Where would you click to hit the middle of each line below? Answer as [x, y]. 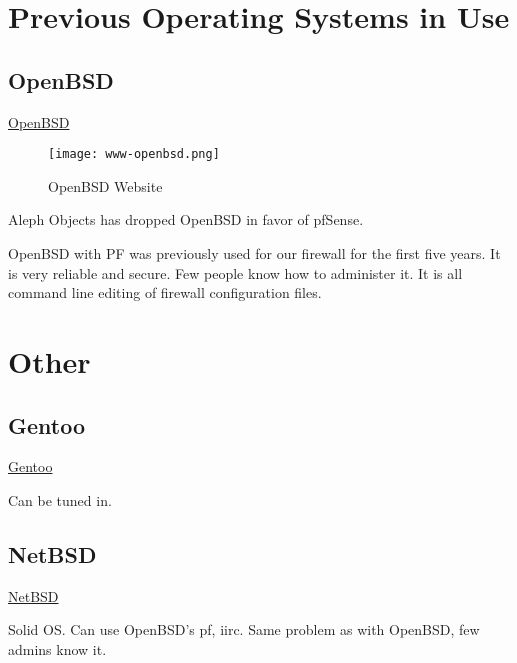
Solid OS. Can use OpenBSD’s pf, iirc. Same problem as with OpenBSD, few [244, 629]
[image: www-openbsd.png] [134, 154]
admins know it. [57, 648]
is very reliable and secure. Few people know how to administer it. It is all [235, 272]
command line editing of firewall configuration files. [165, 292]
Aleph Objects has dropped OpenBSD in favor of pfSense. [186, 219]
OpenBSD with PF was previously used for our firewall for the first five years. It [254, 253]
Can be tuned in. [60, 499]
